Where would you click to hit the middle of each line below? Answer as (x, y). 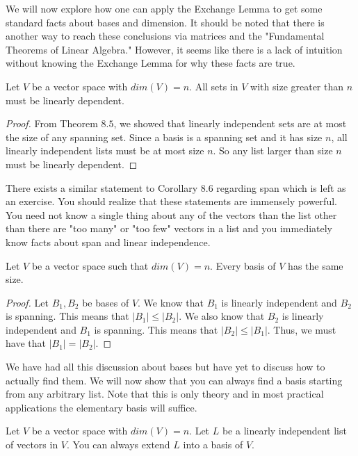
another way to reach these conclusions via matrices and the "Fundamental (165, 36)
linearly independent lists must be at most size (105, 150)
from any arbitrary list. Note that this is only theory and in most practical (165, 394)
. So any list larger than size (273, 150)
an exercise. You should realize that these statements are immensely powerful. (171, 201)
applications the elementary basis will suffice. (101, 407)
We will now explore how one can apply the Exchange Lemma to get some (164, 8)
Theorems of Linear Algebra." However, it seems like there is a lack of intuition (174, 49)
